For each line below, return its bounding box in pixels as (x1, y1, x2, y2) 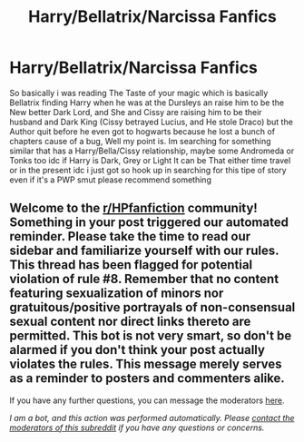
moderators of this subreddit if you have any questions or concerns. (9, 422, 265, 433)
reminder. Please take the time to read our (9, 229, 251, 244)
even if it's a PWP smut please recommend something (9, 174, 211, 185)
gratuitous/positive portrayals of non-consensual (9, 300, 296, 315)
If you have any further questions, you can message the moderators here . (9, 395, 285, 406)
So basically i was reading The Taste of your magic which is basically (9, 87, 269, 98)
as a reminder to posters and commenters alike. (9, 370, 286, 387)
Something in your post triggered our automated (9, 215, 289, 231)
